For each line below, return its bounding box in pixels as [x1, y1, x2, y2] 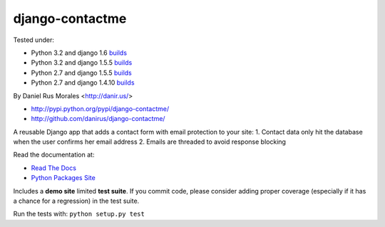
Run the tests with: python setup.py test [13, 210, 145, 218]
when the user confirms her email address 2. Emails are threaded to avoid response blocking [13, 137, 287, 146]
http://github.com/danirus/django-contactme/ [31, 115, 165, 123]
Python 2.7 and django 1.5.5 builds [31, 68, 132, 77]
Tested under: [13, 36, 55, 44]
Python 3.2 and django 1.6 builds [31, 48, 128, 57]
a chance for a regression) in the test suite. [13, 196, 140, 206]
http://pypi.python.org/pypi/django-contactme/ [31, 104, 170, 113]
